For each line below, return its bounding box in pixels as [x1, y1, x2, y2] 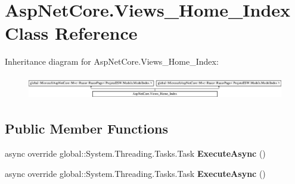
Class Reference [5, 21, 138, 45]
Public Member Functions [5, 119, 168, 138]
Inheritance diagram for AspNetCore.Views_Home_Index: [5, 55, 219, 68]
